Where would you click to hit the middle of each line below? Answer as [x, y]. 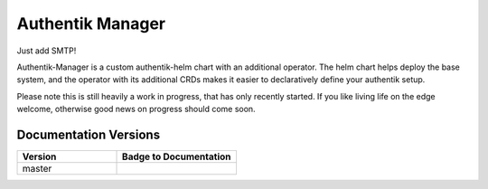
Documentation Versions [89, 134]
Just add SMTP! [47, 51]
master [37, 169]
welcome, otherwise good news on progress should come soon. [136, 109]
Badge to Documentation [177, 156]
